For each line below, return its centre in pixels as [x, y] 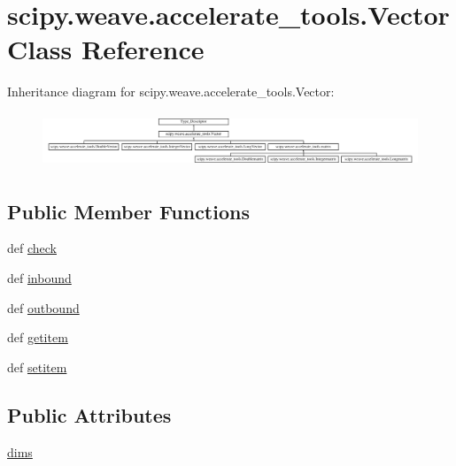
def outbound [43, 307]
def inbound [39, 278]
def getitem [38, 337]
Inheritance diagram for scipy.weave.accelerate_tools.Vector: [171, 92]
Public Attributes [89, 414]
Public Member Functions [128, 211]
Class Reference [106, 49]
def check [32, 248]
